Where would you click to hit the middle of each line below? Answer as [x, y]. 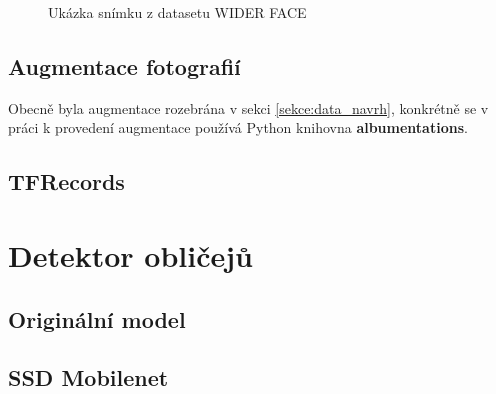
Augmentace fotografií [124, 65]
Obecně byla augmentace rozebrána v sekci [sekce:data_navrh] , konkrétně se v [248, 107]
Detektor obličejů [130, 254]
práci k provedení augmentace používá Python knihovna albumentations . [238, 127]
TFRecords [66, 181]
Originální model [97, 318]
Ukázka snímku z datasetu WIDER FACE [177, 12]
